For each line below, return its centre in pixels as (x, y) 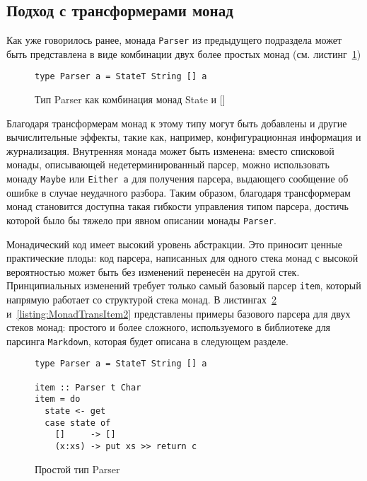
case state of (78, 423)
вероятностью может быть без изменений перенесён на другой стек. (153, 271)
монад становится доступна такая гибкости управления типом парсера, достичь (178, 206)
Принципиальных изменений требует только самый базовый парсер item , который (184, 285)
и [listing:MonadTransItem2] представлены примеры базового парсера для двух (179, 313)
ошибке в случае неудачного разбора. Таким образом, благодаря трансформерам (179, 192)
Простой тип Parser (77, 469)
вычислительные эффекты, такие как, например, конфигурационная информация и (184, 137)
